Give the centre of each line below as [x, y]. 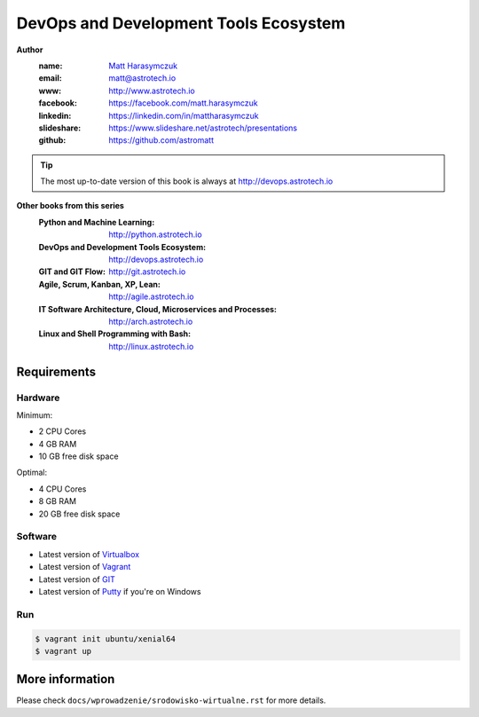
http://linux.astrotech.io [151, 346]
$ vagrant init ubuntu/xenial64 [106, 638]
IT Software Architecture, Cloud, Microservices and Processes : [158, 309]
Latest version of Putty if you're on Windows [120, 591]
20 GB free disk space [79, 514]
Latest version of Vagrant [85, 567]
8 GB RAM [58, 501]
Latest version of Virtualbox [89, 554]
